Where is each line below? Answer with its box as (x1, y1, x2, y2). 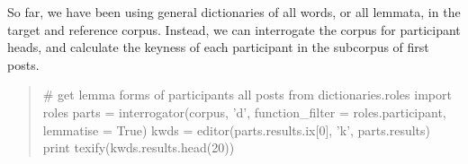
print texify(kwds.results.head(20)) (42, 138, 235, 157)
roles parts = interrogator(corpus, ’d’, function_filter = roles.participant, (42, 102, 446, 121)
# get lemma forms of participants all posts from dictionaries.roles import (42, 85, 452, 104)
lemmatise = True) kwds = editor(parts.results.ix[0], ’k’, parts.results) (42, 120, 431, 139)
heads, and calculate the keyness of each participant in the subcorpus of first (7, 38, 429, 56)
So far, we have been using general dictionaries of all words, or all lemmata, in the (7, 3, 461, 21)
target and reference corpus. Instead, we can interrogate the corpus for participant (7, 20, 461, 39)
